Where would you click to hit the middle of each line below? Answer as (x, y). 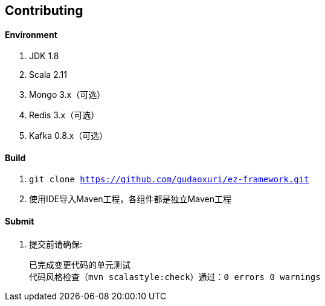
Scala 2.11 (48, 75)
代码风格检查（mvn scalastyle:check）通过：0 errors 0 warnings (175, 277)
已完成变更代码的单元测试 (80, 265)
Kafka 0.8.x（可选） (69, 136)
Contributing (44, 11)
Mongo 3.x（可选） (67, 95)
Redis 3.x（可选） (64, 115)
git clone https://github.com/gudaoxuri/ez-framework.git (169, 180)
